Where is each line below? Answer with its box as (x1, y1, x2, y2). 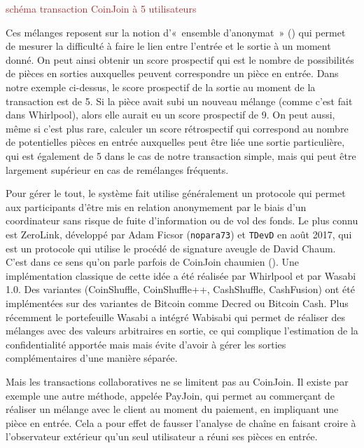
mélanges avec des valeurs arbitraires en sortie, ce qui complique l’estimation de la (6, 323, 358, 338)
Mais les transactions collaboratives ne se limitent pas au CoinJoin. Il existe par (6, 374, 349, 388)
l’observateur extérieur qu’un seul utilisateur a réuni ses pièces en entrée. (6, 429, 318, 444)
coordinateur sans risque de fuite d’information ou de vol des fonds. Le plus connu (6, 213, 358, 228)
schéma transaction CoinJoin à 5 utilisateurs (6, 1, 197, 15)
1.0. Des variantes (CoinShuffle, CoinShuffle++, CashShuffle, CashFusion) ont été (6, 282, 355, 297)
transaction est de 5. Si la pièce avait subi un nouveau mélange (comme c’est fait (6, 93, 353, 108)
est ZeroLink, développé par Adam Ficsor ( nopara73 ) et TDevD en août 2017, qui (6, 226, 352, 241)
